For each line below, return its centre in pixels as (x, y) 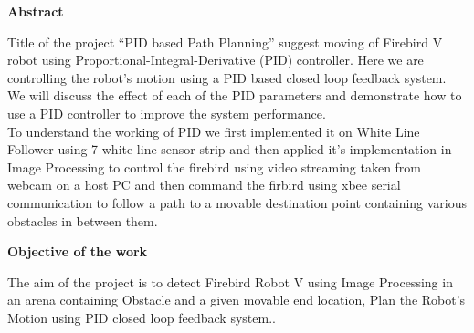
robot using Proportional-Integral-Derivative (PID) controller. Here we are (216, 60)
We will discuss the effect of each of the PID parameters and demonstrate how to (235, 95)
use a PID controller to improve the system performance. (167, 113)
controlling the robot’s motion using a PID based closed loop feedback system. (227, 77)
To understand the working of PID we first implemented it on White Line (214, 131)
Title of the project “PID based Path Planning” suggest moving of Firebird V (225, 42)
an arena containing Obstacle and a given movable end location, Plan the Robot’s (237, 300)
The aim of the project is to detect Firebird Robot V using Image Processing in (230, 281)
